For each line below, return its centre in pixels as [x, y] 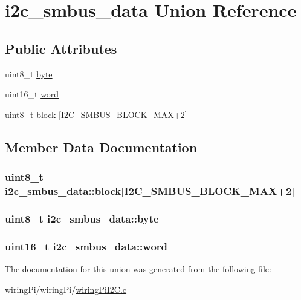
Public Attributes [61, 48]
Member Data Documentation [101, 147]
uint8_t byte [29, 73]
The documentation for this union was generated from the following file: [138, 268]
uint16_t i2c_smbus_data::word [86, 246]
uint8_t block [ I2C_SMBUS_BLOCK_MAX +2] [96, 114]
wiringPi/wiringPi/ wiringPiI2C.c [66, 289]
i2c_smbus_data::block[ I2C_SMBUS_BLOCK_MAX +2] [150, 190]
